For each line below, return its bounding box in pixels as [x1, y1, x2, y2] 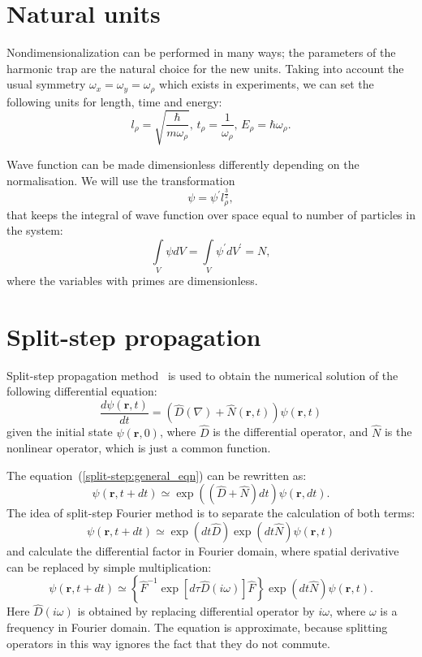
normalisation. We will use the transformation [6, 171, 235, 188]
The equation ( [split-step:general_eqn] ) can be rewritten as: [6, 466, 307, 483]
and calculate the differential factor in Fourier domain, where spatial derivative [6, 542, 399, 560]
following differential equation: [6, 383, 157, 400]
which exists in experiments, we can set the [159, 76, 374, 93]
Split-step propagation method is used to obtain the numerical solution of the [6, 366, 398, 383]
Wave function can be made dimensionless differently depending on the [6, 155, 360, 172]
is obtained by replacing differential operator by [77, 603, 315, 620]
